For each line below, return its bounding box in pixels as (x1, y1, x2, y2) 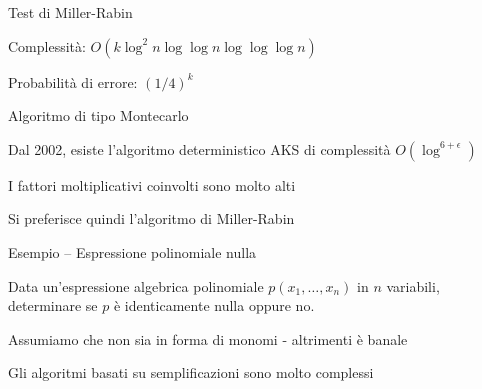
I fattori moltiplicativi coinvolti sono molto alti (8, 174, 296, 195)
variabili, (386, 275, 440, 296)
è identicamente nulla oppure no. (113, 295, 315, 316)
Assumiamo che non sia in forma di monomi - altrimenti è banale (8, 328, 408, 349)
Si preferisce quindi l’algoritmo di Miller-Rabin (8, 208, 295, 229)
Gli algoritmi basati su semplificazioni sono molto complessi (8, 362, 374, 383)
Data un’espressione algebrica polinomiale (8, 275, 264, 296)
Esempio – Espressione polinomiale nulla (8, 241, 257, 262)
